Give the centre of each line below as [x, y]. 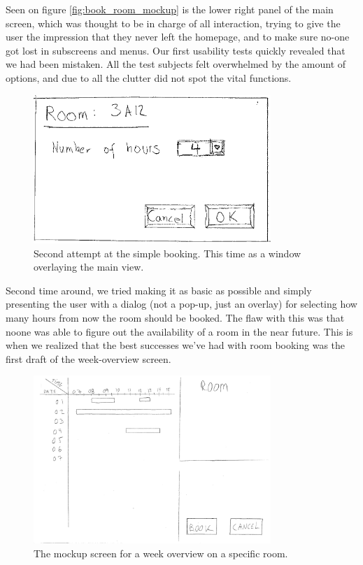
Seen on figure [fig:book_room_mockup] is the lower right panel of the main [170, 9]
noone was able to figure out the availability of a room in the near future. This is [179, 331]
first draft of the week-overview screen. [88, 358]
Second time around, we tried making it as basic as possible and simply [159, 290]
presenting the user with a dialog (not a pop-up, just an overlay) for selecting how [181, 304]
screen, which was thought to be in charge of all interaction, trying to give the [173, 23]
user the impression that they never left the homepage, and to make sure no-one [178, 37]
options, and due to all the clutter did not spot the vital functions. [149, 77]
